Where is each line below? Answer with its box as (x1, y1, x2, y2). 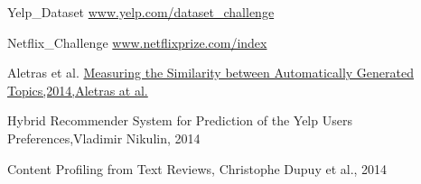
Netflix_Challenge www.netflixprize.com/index (7, 32, 267, 51)
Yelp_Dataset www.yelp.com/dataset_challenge (7, 3, 275, 21)
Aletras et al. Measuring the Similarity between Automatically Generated (7, 63, 414, 82)
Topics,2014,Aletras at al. (7, 80, 148, 99)
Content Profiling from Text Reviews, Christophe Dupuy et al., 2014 (7, 159, 388, 178)
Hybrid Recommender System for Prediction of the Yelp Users (7, 111, 352, 130)
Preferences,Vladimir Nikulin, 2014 (7, 128, 201, 147)
